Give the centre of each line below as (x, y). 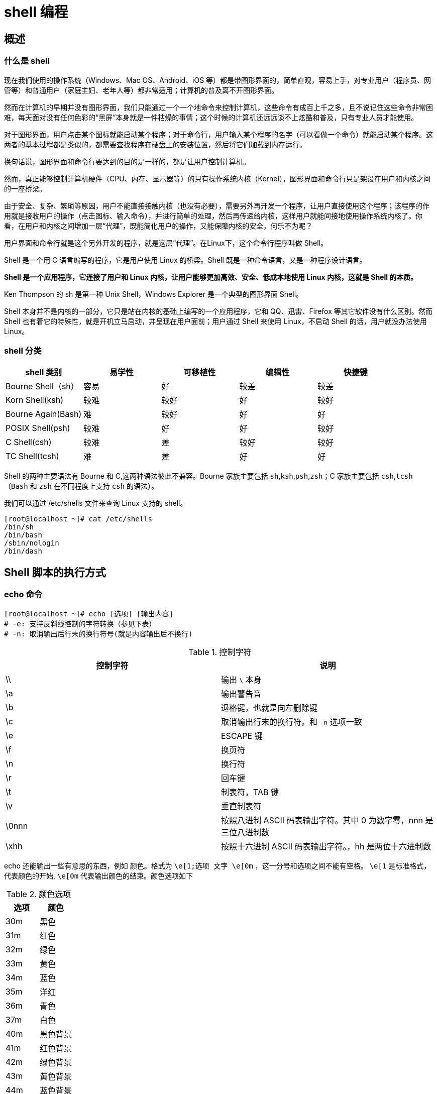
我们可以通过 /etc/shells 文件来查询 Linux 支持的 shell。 (96, 503)
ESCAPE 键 (242, 736)
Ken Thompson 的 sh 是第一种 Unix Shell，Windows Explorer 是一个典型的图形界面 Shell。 (154, 294)
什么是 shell (27, 61)
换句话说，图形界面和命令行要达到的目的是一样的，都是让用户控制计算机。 (127, 161)
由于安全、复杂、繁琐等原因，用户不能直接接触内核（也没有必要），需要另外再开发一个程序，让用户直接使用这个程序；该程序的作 (217, 205)
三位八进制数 (245, 832)
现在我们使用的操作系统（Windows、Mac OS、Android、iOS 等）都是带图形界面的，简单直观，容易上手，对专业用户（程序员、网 (218, 80)
